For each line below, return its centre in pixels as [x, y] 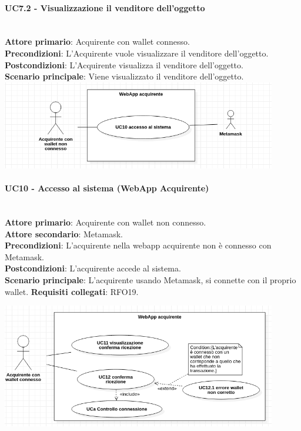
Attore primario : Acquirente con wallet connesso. [97, 42]
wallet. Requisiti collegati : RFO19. [72, 291]
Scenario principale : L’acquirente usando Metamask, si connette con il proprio [150, 280]
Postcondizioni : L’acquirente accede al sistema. [93, 268]
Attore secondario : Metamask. [64, 233]
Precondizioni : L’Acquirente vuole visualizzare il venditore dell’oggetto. [137, 53]
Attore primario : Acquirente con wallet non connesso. [106, 222]
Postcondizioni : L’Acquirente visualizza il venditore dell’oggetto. [124, 64]
